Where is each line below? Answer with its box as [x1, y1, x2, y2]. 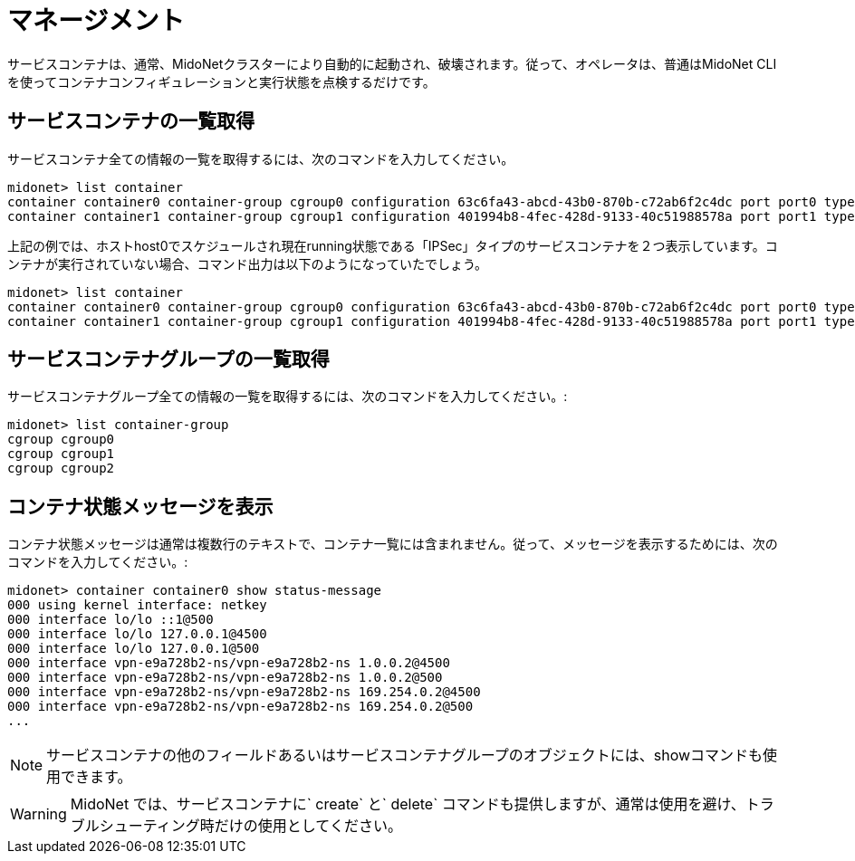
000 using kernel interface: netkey [7, 598, 267, 613]
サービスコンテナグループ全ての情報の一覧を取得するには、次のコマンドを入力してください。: [7, 388, 568, 405]
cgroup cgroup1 [7, 446, 115, 462]
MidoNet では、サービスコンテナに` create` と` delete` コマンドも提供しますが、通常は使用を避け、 [70, 795, 745, 814]
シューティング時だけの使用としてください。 [99, 817, 402, 836]
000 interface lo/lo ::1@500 [7, 612, 214, 627]
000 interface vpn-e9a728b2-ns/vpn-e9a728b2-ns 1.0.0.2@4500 [7, 655, 450, 671]
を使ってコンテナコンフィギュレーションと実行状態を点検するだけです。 [7, 73, 436, 90]
